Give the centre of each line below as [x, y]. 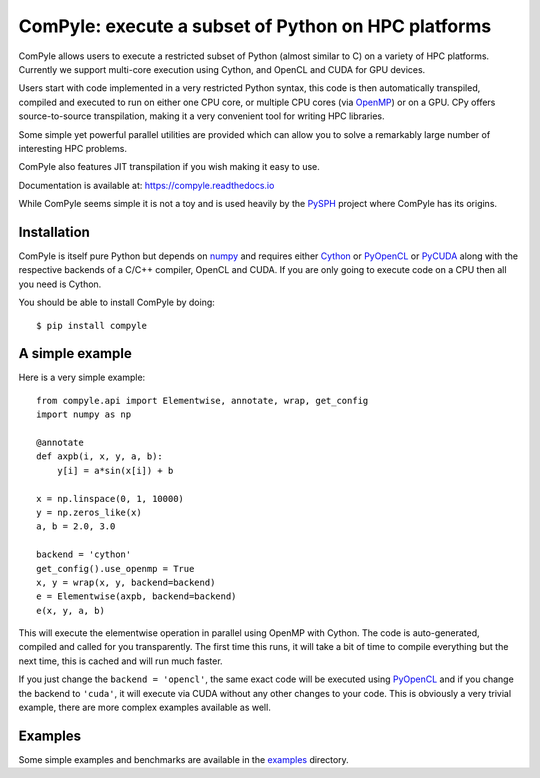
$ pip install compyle [92, 325]
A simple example [75, 353]
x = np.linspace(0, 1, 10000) [110, 498]
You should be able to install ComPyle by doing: [116, 302]
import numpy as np [84, 414]
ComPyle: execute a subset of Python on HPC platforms [255, 26]
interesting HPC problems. [72, 148]
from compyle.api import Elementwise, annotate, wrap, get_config [202, 400]
